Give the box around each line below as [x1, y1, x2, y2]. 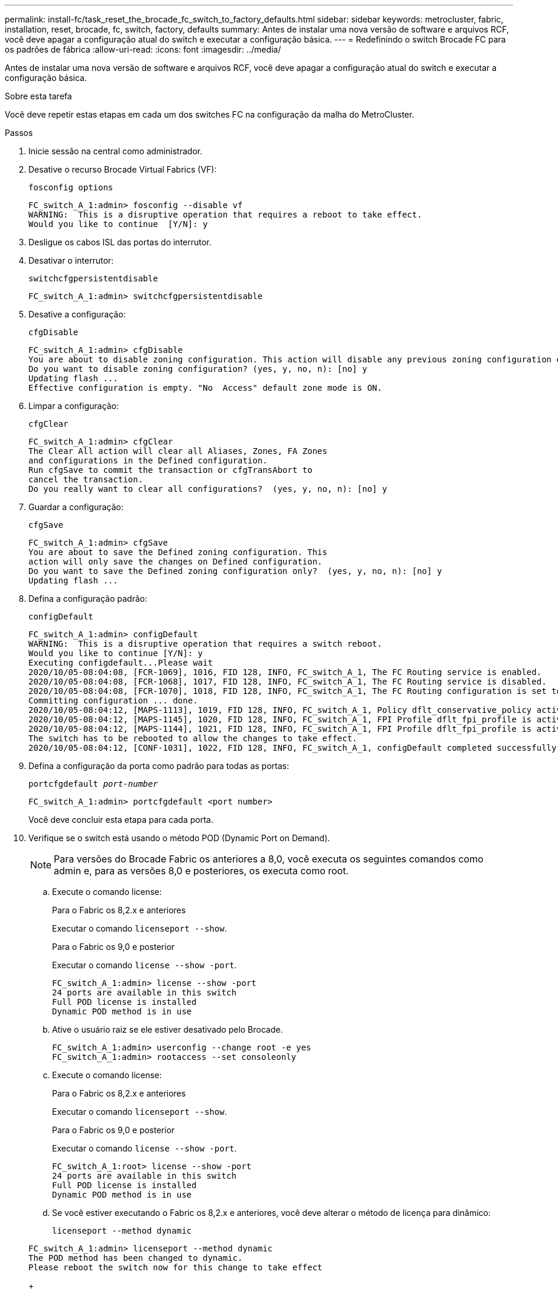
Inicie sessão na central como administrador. [28, 146, 203, 156]
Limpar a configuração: [28, 401, 119, 411]
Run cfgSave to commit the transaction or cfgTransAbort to [28, 465, 313, 475]
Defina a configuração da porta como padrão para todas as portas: [28, 761, 289, 771]
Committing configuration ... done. [28, 696, 198, 705]
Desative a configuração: [28, 309, 126, 319]
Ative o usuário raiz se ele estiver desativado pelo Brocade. [52, 1024, 283, 1034]
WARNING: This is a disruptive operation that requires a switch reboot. [28, 639, 382, 648]
